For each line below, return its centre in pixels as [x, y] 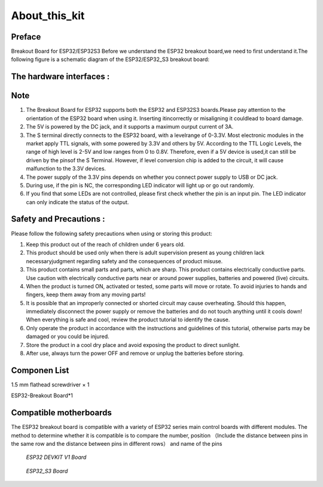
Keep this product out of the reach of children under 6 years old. [106, 244]
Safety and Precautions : [58, 219]
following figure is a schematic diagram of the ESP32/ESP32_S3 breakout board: [110, 59]
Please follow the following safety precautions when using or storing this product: [112, 233]
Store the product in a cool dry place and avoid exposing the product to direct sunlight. [133, 345]
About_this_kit [48, 16]
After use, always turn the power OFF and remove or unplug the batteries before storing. [135, 354]
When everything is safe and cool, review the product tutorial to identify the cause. [128, 319]
